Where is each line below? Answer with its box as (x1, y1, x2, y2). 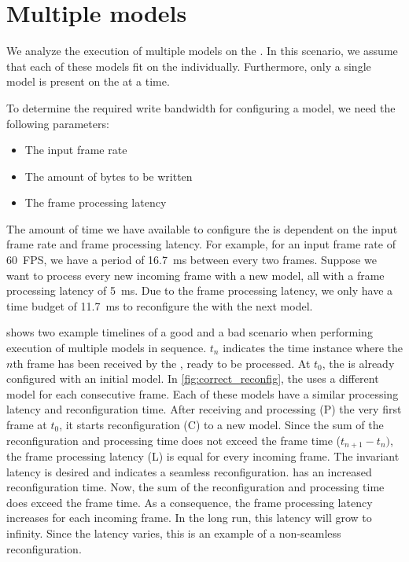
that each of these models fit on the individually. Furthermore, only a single (6, 57, 371, 74)
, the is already (322, 354, 395, 371)
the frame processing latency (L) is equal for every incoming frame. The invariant (6, 448, 400, 465)
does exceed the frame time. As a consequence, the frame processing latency (6, 494, 373, 510)
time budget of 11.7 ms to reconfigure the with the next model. (6, 297, 313, 314)
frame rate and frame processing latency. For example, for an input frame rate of (6, 236, 396, 252)
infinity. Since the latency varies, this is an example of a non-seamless (6, 525, 341, 542)
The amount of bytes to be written (24, 167, 193, 184)
